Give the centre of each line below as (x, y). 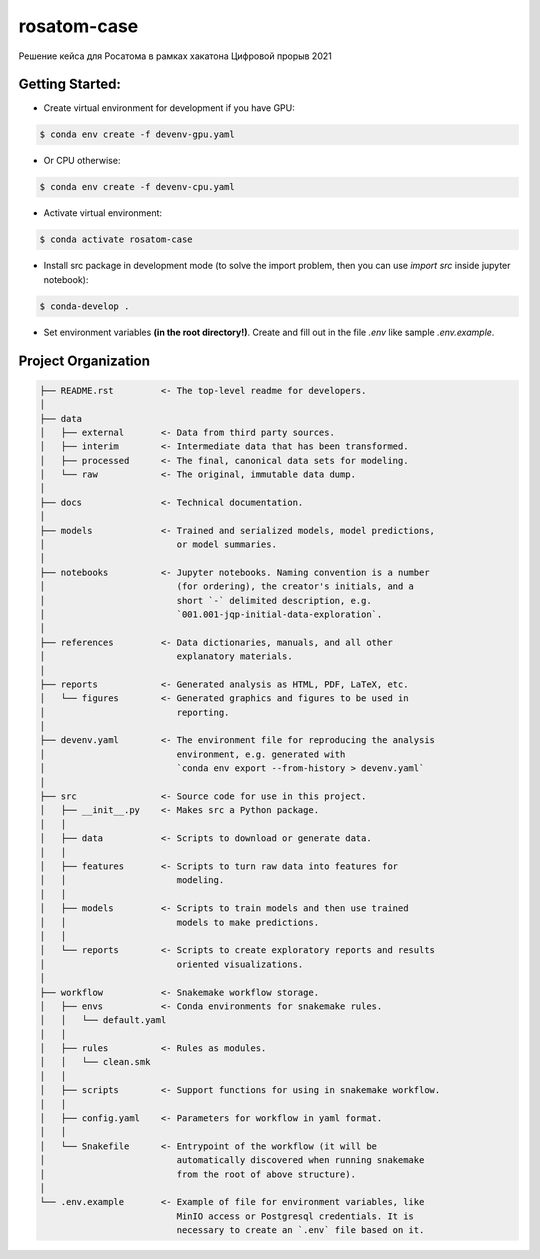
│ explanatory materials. (166, 656)
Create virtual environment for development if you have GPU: (169, 108)
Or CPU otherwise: (82, 161)
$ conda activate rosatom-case (116, 239)
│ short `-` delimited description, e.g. (205, 600)
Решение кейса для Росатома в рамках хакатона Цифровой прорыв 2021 (175, 56)
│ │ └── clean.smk (95, 1062)
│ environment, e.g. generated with (192, 754)
